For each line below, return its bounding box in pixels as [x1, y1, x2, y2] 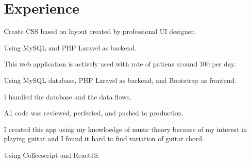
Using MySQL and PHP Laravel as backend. [4, 42, 137, 52]
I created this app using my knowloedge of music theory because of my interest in [4, 124, 247, 134]
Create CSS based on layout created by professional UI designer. [4, 26, 196, 36]
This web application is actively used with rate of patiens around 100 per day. [4, 59, 236, 69]
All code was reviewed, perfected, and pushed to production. [4, 108, 184, 118]
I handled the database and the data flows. [4, 91, 132, 101]
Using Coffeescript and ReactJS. [4, 149, 100, 160]
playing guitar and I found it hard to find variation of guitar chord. [4, 133, 204, 144]
